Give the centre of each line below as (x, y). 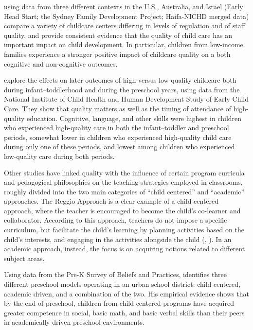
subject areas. (24, 258)
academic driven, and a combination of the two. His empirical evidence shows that (126, 293)
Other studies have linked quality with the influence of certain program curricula (124, 172)
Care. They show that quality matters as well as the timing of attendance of (118, 108)
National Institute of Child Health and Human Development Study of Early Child (126, 99)
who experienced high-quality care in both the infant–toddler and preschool (117, 128)
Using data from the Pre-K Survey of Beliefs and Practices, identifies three (116, 274)
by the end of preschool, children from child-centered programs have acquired (119, 303)
